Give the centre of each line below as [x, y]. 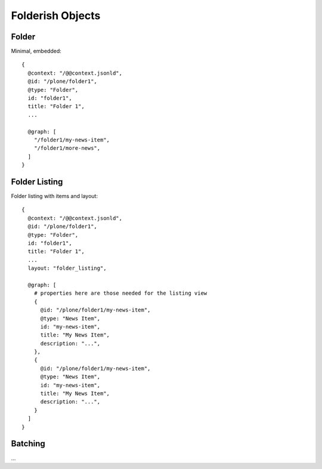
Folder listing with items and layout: [55, 196]
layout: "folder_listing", [67, 268]
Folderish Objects [56, 16]
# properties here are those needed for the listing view [120, 293]
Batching [28, 444]
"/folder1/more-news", [67, 148]
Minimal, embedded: [36, 51]
